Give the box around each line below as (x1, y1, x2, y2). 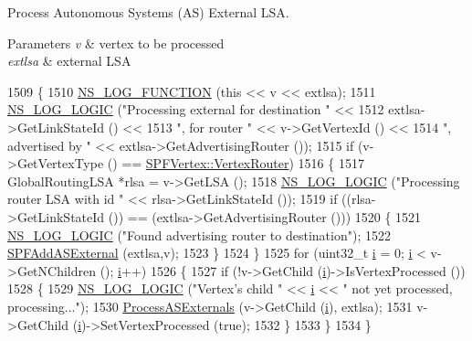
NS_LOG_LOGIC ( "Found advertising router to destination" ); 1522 (7, 225, 391, 244)
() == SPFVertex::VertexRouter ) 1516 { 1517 (107, 154, 364, 173)
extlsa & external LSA (7, 51, 131, 70)
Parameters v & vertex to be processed (7, 33, 225, 52)
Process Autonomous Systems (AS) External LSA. (7, 3, 289, 21)
